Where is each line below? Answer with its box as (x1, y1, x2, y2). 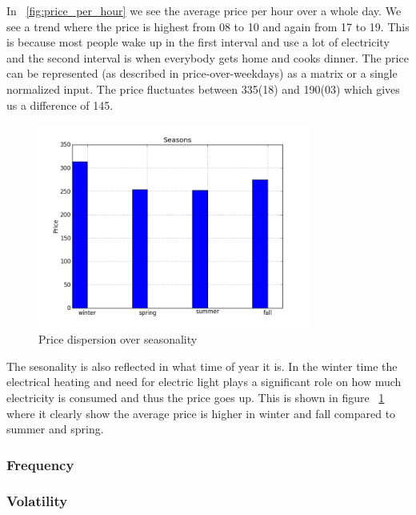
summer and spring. (6, 420, 104, 437)
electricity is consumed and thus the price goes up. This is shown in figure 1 (6, 388, 385, 405)
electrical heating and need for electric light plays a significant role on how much (6, 373, 402, 390)
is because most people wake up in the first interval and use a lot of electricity (6, 34, 390, 50)
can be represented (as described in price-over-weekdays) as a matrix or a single (6, 65, 398, 82)
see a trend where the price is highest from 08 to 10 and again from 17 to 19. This (6, 18, 410, 34)
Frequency (6, 454, 74, 474)
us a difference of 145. (6, 96, 114, 113)
